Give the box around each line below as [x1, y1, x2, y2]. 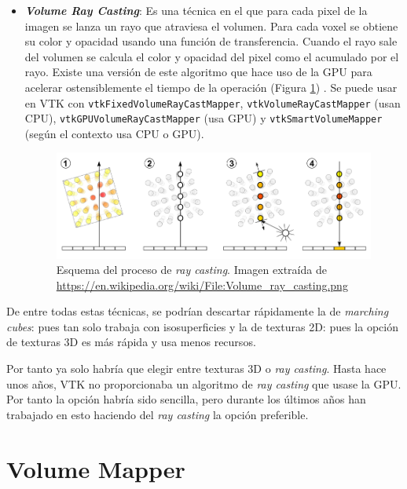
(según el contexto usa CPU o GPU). [24, 125, 204, 141]
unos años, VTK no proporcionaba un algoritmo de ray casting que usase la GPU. [6, 375, 401, 392]
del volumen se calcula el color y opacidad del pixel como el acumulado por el [24, 48, 399, 64]
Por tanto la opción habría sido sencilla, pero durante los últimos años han [6, 391, 366, 407]
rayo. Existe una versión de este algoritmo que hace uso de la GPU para [24, 64, 372, 80]
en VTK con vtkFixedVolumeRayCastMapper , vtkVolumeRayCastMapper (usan [24, 94, 401, 111]
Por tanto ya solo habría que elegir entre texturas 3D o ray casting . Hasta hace [6, 360, 387, 377]
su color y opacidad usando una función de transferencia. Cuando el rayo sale [24, 33, 398, 49]
